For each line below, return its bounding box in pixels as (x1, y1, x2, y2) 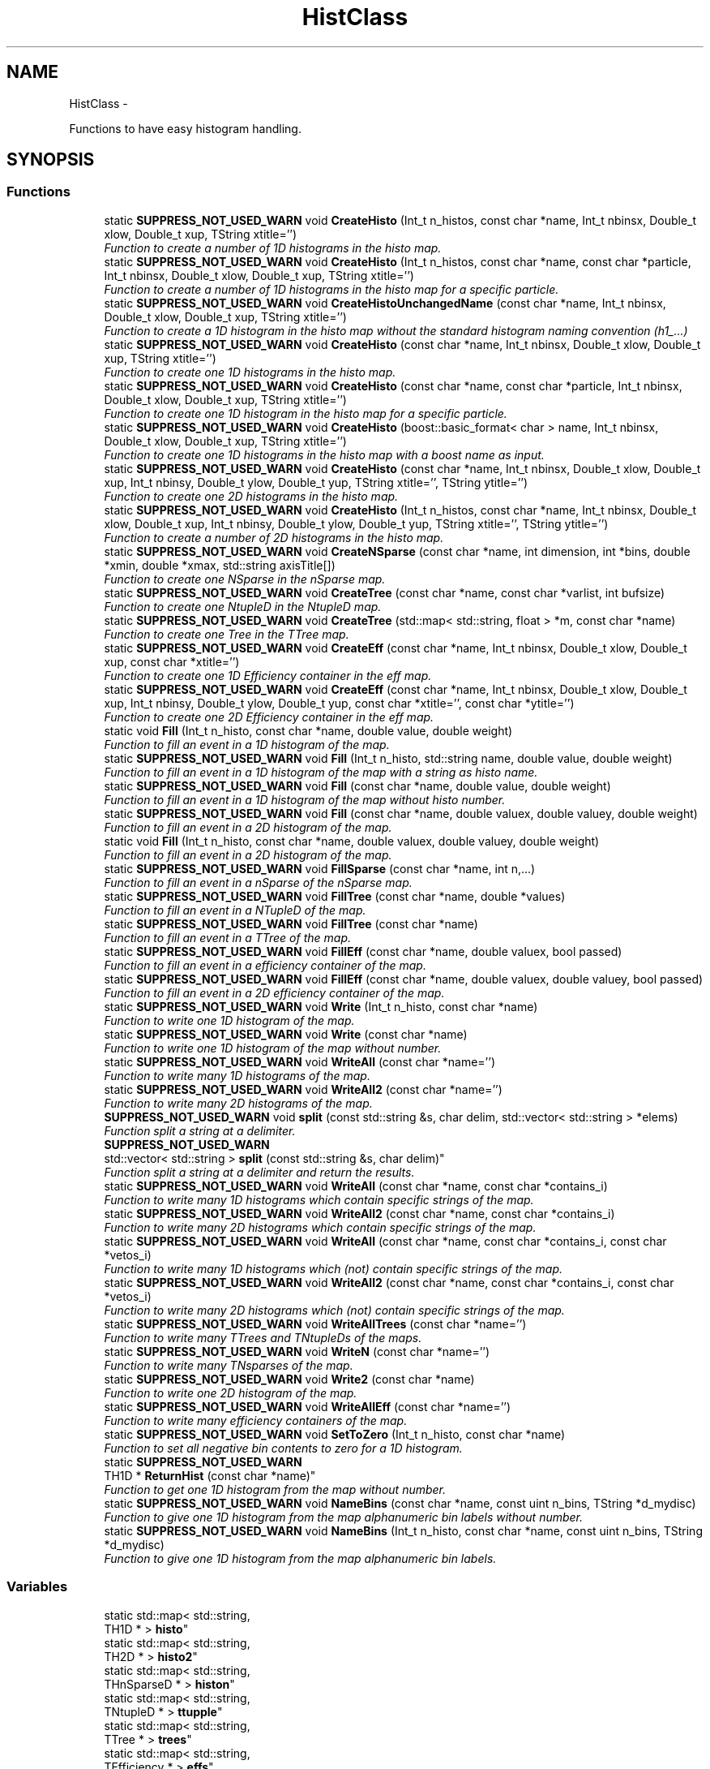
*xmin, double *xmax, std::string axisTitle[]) (104, 557, 336, 572)
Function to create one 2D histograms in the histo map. (104, 489, 399, 503)
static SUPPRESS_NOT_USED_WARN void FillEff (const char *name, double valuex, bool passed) (104, 944, 622, 958)
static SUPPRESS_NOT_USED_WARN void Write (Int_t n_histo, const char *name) (104, 999, 538, 1014)
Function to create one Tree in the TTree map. (104, 626, 349, 641)
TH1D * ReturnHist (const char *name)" (104, 1468, 316, 1483)
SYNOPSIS (6, 149, 95, 170)
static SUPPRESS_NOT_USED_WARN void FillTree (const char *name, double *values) (104, 889, 566, 903)
